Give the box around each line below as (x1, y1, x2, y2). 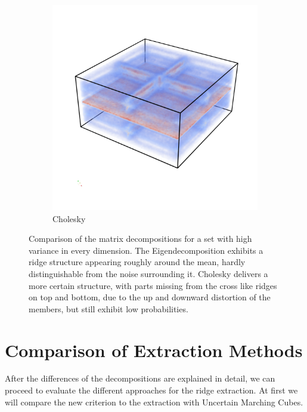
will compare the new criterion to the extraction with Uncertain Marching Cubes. (5, 395, 303, 408)
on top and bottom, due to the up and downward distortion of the (29, 291, 271, 303)
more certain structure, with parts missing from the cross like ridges (29, 279, 277, 291)
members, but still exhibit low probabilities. (29, 302, 188, 315)
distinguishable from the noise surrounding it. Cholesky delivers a (29, 267, 268, 279)
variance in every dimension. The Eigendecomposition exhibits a (29, 244, 263, 256)
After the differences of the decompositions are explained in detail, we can (5, 372, 275, 385)
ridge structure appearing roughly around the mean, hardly (29, 256, 246, 268)
